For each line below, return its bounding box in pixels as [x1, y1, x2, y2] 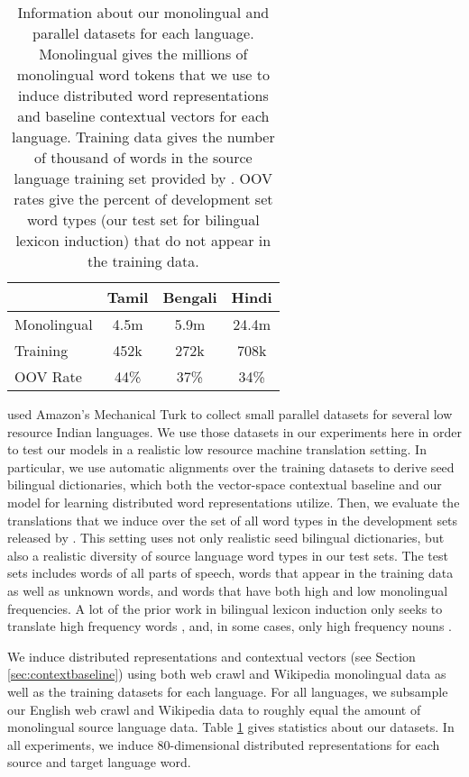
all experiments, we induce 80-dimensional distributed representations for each [7, 735, 440, 754]
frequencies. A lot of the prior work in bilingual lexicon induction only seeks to [7, 599, 443, 617]
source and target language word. [7, 753, 191, 772]
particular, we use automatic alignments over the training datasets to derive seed [7, 457, 455, 476]
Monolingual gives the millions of [39, 43, 248, 64]
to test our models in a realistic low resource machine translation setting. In [7, 440, 427, 459]
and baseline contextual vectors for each [17, 105, 270, 126]
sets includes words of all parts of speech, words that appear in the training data [7, 563, 454, 582]
